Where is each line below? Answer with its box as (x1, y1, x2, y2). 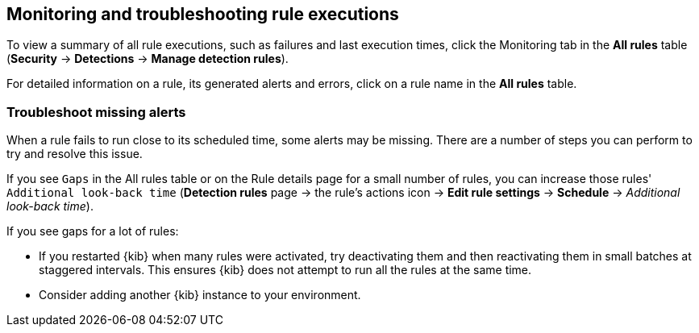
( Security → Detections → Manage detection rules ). (6, 52, 289, 66)
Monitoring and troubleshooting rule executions (6, 4, 399, 24)
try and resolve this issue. (6, 147, 143, 161)
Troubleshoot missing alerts (6, 103, 186, 120)
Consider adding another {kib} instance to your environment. (39, 288, 361, 302)
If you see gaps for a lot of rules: (6, 224, 179, 239)
